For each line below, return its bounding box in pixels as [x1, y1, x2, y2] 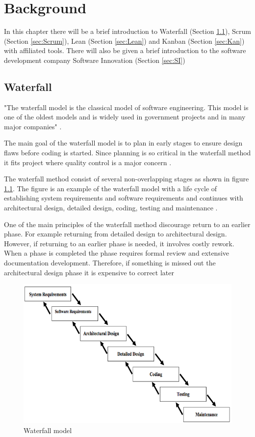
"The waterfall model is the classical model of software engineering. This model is [4, 102, 249, 112]
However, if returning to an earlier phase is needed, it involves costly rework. [4, 238, 234, 248]
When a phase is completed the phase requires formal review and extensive [4, 248, 229, 258]
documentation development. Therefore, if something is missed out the [4, 258, 216, 268]
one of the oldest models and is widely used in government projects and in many [4, 112, 246, 122]
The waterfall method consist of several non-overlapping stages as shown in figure [4, 174, 249, 184]
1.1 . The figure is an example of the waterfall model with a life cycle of [4, 183, 217, 193]
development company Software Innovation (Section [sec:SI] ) [4, 55, 185, 65]
